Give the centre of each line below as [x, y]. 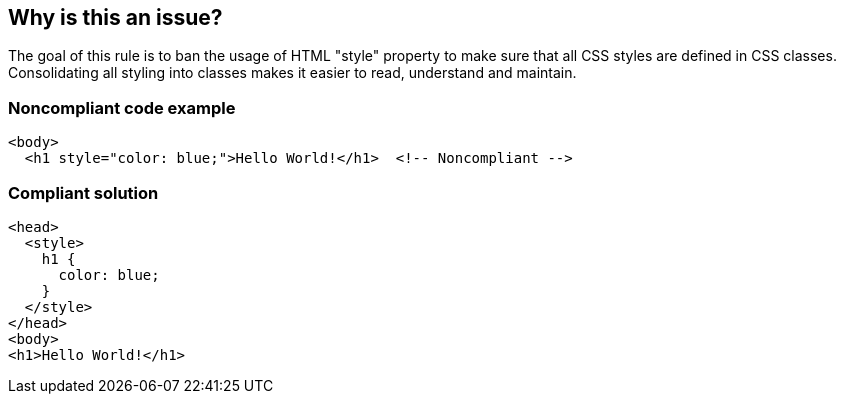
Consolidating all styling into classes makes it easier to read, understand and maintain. [292, 73]
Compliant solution [83, 192]
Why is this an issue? [115, 17]
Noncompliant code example [122, 107]
